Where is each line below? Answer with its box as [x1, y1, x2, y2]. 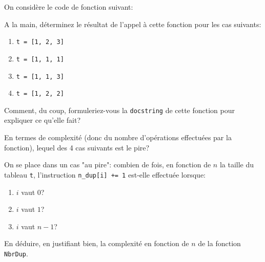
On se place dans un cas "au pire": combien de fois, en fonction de [4, 159, 211, 170]
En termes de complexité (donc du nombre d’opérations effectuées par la [4, 132, 232, 143]
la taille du [219, 159, 254, 170]
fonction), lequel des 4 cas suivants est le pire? [4, 142, 150, 152]
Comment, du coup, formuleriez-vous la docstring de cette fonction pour [4, 104, 235, 115]
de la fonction [198, 238, 241, 249]
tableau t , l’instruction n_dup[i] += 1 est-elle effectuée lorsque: [4, 169, 206, 180]
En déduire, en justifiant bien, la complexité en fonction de [4, 238, 189, 249]
